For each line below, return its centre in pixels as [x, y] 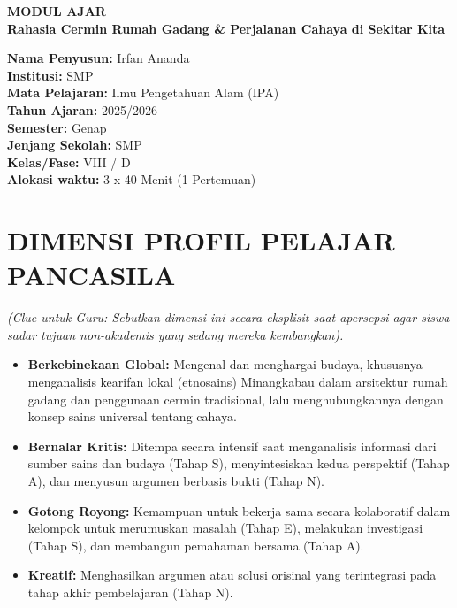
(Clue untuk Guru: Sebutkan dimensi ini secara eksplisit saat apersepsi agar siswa [228, 317]
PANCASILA [91, 275]
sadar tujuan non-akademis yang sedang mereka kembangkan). [175, 334]
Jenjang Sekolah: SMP [75, 145]
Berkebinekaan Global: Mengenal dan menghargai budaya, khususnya [225, 364]
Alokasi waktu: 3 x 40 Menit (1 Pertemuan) [132, 179]
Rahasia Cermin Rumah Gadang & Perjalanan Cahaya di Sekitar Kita [226, 28]
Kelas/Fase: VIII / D [69, 162]
